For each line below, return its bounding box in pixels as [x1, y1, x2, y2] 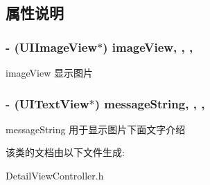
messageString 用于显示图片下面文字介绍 [6, 121, 186, 136]
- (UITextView [6, 95, 89, 112]
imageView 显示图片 [6, 66, 93, 79]
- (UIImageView [6, 38, 98, 55]
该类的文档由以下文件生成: [6, 145, 125, 159]
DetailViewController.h [6, 168, 104, 182]
